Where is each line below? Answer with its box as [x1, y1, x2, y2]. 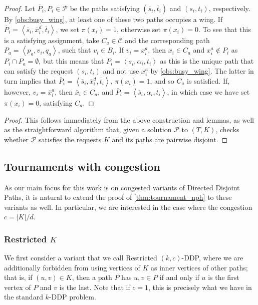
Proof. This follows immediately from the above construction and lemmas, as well [4, 114, 254, 125]
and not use [103, 65, 139, 76]
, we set [56, 24, 79, 34]
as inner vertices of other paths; [150, 262, 248, 272]
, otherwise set [116, 24, 161, 34]
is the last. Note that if [59, 281, 130, 292]
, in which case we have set [167, 86, 250, 97]
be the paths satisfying [70, 3, 140, 13]
